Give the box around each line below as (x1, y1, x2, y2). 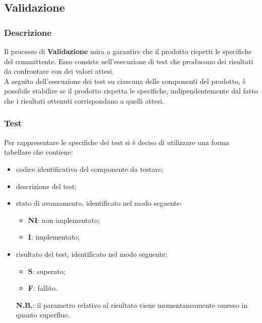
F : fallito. (28, 283, 58, 293)
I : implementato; (28, 232, 80, 242)
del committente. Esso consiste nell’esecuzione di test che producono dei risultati (4, 56, 253, 66)
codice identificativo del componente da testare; (16, 163, 163, 174)
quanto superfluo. (16, 309, 70, 320)
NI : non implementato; (28, 214, 100, 225)
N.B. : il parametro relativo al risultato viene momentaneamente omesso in (16, 299, 248, 310)
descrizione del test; (16, 180, 77, 191)
